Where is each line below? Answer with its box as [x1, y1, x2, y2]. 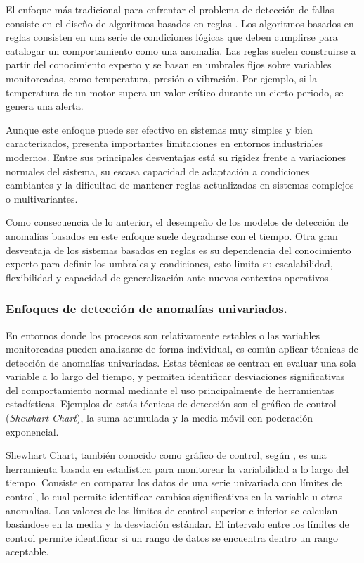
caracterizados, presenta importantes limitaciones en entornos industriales [6, 136, 323, 151]
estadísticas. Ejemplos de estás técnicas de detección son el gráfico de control [6, 396, 337, 411]
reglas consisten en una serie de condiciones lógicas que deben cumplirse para [6, 30, 338, 44]
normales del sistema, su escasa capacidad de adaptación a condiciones [6, 163, 310, 178]
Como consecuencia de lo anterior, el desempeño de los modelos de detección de [6, 215, 349, 229]
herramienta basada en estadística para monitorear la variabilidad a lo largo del [6, 461, 349, 476]
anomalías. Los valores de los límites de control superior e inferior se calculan [6, 502, 338, 517]
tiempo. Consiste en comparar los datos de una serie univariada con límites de [6, 475, 342, 490]
